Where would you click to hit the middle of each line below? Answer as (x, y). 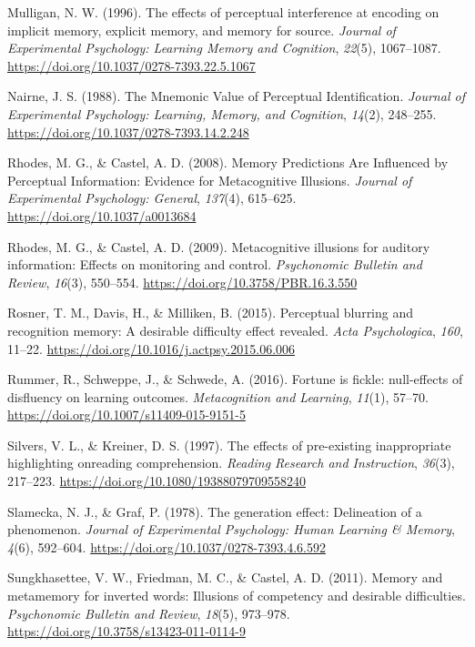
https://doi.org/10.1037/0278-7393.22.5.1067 (131, 65)
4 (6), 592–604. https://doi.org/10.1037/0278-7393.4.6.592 (167, 546)
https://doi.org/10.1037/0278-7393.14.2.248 (128, 131)
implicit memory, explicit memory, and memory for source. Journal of (202, 30)
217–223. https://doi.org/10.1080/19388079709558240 (157, 481)
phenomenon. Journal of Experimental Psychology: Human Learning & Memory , (231, 529)
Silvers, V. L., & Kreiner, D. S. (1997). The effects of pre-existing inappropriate (229, 445)
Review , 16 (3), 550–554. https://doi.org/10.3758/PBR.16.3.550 (182, 282)
